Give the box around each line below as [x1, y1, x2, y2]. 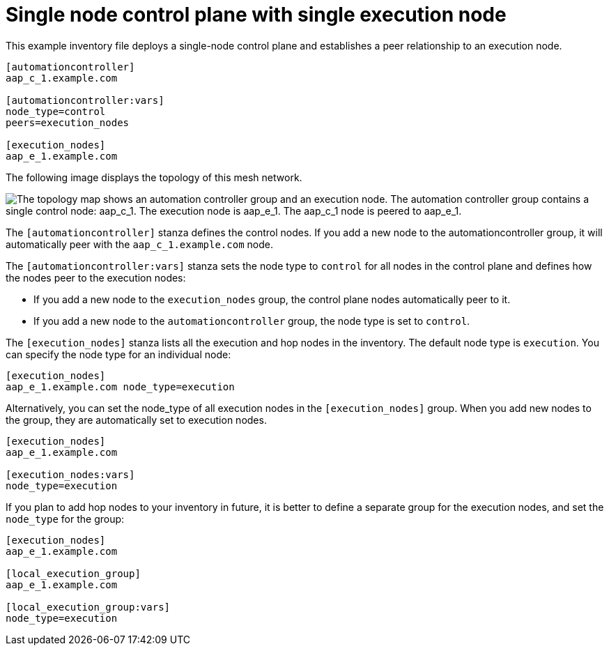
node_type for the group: [6, 512, 125, 525]
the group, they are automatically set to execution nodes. [6, 413, 267, 426]
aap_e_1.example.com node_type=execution [6, 381, 235, 392]
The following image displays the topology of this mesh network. [6, 171, 302, 183]
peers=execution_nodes [6, 116, 130, 128]
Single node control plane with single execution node [6, 3, 507, 26]
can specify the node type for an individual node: [6, 348, 231, 360]
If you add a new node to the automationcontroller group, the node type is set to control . [33, 314, 470, 327]
